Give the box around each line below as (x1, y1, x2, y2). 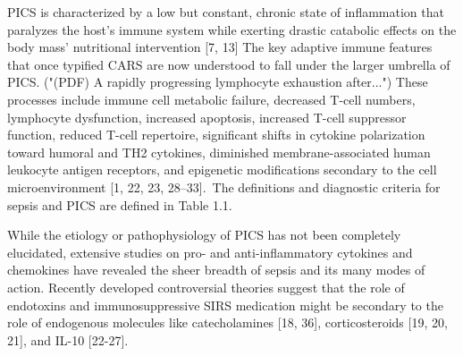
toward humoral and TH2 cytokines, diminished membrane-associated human (7, 142, 431, 161)
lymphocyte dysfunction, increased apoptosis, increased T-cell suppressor (7, 107, 407, 126)
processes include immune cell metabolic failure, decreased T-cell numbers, (7, 89, 416, 108)
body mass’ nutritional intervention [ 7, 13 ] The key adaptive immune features (7, 38, 433, 56)
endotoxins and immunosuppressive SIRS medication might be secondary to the (7, 295, 443, 314)
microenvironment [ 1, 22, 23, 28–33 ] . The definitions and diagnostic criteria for (7, 177, 441, 196)
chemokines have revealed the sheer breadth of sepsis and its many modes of (7, 260, 425, 279)
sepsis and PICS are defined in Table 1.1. (7, 195, 232, 214)
